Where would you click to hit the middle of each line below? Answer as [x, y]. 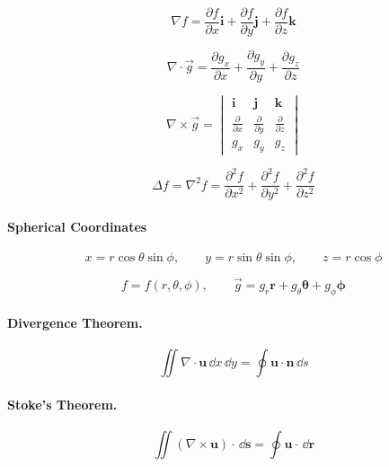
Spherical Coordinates [77, 226]
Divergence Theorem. [75, 322]
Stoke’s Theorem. [62, 404]
